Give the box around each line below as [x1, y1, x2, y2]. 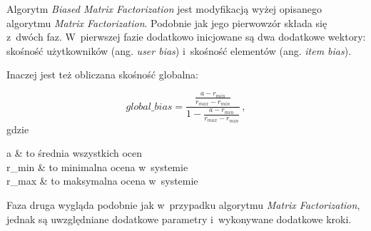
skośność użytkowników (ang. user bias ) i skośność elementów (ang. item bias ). [6, 43, 352, 58]
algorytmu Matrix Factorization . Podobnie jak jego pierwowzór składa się [6, 15, 327, 30]
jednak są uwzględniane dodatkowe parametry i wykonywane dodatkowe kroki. [6, 211, 352, 226]
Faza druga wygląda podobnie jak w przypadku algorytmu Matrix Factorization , [6, 197, 360, 212]
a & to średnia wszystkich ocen [6, 145, 143, 160]
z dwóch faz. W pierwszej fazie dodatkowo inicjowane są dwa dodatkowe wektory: [6, 29, 366, 44]
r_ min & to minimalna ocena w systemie [6, 159, 188, 174]
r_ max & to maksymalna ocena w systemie [6, 173, 198, 188]
